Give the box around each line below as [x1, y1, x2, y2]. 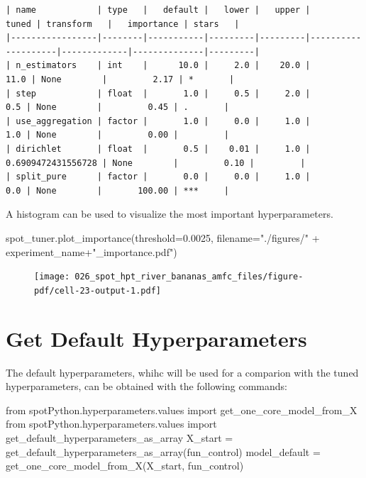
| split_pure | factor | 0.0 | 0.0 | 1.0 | [6, 172, 311, 182]
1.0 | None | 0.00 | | [6, 130, 229, 140]
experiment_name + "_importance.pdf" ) [6, 244, 177, 259]
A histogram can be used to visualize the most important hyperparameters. [6, 206, 333, 221]
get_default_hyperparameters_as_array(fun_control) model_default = [6, 444, 321, 459]
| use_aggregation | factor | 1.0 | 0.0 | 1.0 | [6, 116, 311, 126]
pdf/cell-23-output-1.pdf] [34, 285, 161, 296]
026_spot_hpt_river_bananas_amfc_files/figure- [74, 272, 304, 282]
